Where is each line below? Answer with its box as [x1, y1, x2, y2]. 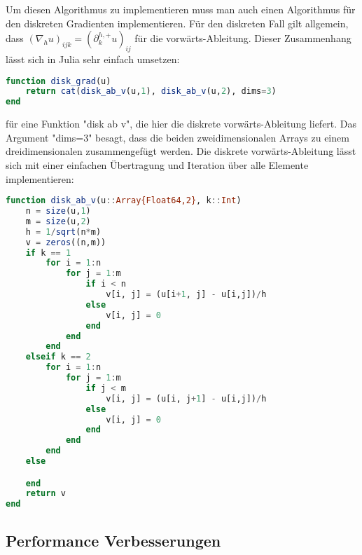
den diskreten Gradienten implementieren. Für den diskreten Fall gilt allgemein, [6, 15, 349, 30]
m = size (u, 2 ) [25, 216, 91, 226]
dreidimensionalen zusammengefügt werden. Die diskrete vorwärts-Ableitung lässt [6, 144, 356, 158]
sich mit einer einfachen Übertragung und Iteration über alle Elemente [6, 157, 309, 172]
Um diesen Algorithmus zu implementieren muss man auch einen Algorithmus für [6, 2, 356, 16]
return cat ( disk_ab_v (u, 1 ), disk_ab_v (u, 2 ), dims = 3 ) [25, 86, 277, 97]
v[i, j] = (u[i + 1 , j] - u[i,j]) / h [106, 289, 267, 300]
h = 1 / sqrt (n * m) [25, 226, 102, 237]
